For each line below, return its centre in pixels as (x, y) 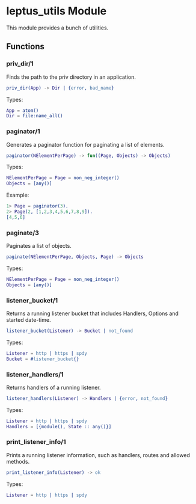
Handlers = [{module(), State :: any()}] (59, 426)
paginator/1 (23, 132)
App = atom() (23, 110)
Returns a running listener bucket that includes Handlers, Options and (93, 313)
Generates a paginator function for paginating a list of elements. (86, 144)
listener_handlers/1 (35, 374)
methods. (18, 461)
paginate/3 (23, 233)
